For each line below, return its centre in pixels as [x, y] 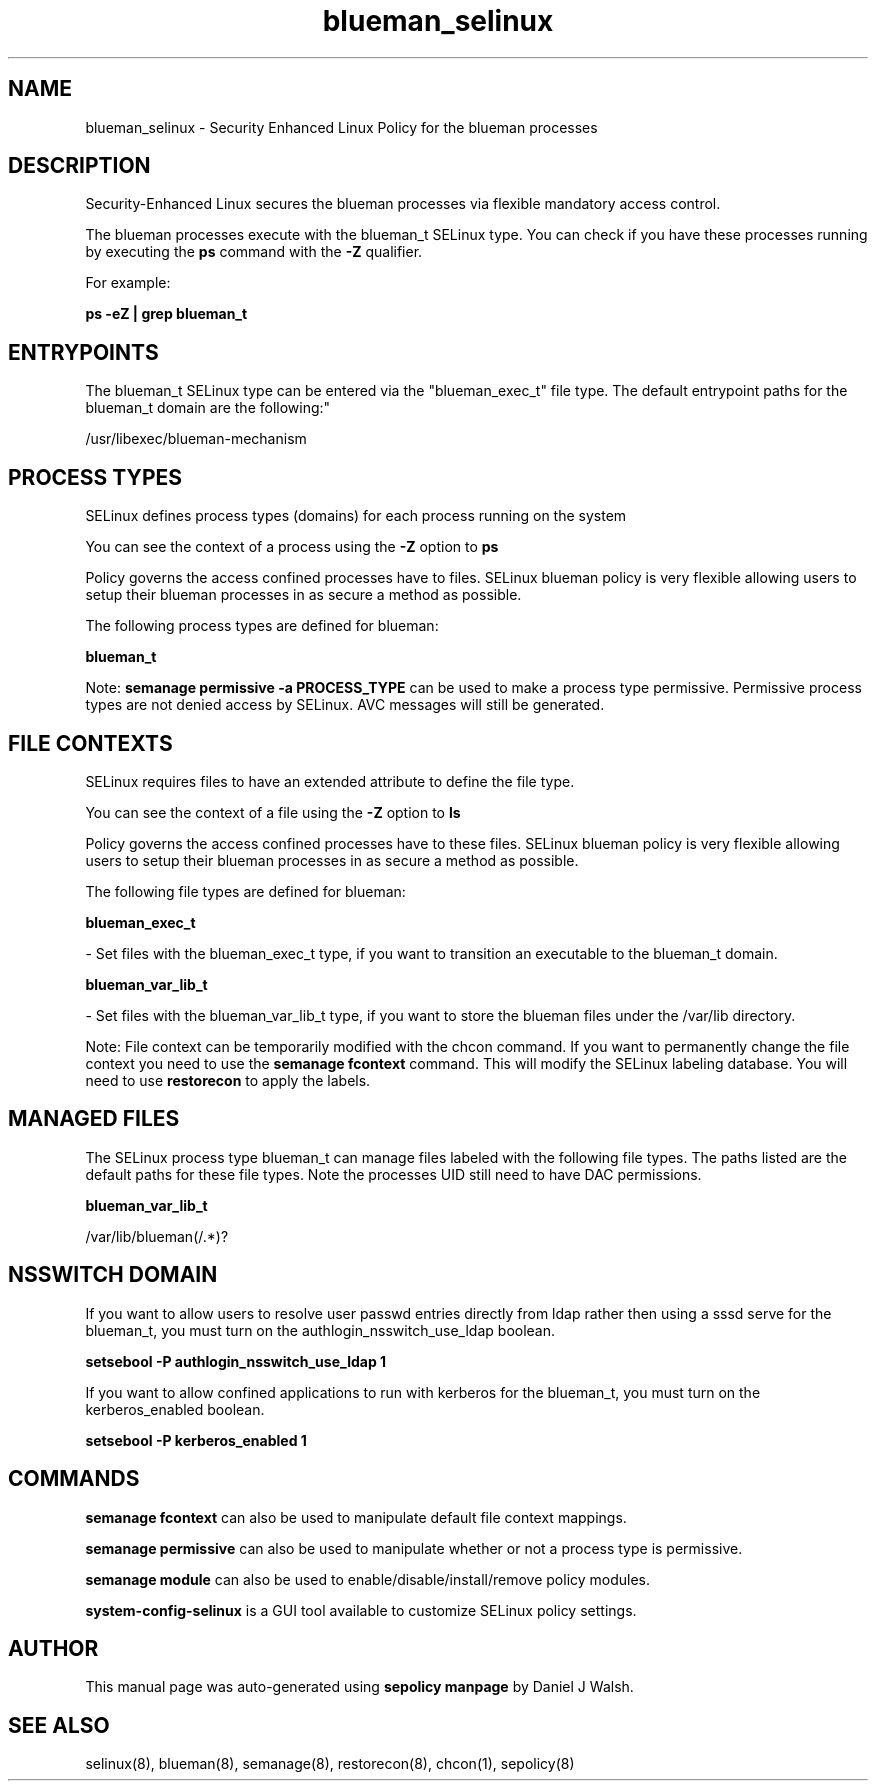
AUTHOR [53, 1648]
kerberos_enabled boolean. [175, 1409]
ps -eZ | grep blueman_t [166, 314]
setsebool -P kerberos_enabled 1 [196, 1440]
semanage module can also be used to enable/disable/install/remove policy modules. [368, 1579]
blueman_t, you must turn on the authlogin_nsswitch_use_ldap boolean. [320, 1330]
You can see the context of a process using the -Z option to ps [292, 547]
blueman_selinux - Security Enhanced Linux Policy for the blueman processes [341, 127]
